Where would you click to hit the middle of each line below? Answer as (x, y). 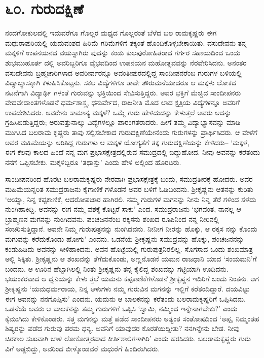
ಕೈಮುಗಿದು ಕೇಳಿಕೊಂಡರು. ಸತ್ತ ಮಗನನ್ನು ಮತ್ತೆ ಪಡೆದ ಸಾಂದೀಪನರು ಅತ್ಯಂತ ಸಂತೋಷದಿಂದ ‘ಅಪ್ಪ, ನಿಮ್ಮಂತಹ (132, 318)
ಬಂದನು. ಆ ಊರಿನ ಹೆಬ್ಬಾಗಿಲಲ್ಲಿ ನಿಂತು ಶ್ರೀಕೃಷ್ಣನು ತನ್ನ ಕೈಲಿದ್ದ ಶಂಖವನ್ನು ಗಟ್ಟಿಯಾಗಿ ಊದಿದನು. (117, 268)
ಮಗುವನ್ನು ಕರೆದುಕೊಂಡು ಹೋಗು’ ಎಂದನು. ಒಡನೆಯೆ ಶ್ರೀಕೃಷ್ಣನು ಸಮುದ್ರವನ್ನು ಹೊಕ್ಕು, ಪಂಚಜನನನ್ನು (125, 239)
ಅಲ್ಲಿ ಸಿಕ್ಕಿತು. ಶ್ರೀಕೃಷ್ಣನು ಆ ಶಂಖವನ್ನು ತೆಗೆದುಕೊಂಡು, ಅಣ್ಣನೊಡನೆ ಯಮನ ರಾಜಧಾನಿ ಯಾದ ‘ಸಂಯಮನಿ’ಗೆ (131, 259)
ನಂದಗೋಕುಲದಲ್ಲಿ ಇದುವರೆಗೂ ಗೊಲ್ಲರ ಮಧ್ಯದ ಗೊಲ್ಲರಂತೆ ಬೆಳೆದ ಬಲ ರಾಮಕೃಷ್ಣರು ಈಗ (111, 33)
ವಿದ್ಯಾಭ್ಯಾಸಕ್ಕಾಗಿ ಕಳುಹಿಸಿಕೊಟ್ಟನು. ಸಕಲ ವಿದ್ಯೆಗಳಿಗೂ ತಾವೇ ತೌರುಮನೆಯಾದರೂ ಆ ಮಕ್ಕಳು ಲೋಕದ (121, 83)
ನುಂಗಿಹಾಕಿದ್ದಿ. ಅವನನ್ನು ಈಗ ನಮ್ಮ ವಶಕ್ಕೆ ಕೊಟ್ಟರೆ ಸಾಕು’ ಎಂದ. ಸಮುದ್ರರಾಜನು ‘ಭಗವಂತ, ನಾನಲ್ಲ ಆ (123, 209)
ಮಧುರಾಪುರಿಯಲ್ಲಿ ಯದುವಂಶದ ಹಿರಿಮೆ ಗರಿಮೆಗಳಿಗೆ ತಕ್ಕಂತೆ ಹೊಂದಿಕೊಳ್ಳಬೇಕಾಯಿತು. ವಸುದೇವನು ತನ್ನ (126, 42)
